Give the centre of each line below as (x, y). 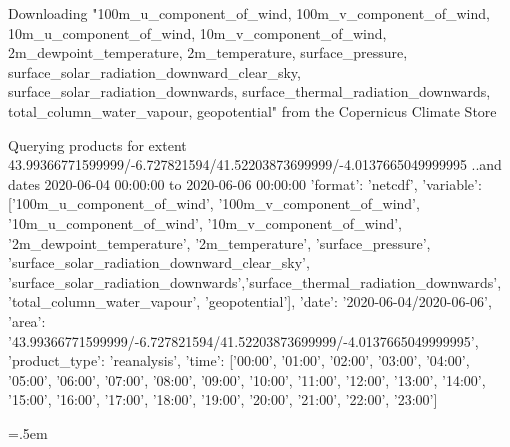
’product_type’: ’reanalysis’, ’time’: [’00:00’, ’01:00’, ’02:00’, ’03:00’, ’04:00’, (239, 360)
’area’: (27, 320)
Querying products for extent (97, 144)
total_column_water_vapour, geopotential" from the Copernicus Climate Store (252, 110)
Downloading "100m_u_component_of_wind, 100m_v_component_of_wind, (249, 13)
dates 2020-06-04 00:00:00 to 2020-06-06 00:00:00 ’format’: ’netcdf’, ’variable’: (245, 183)
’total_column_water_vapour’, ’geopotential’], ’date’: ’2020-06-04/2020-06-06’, (250, 301)
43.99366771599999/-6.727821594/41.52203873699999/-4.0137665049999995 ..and (255, 164)
